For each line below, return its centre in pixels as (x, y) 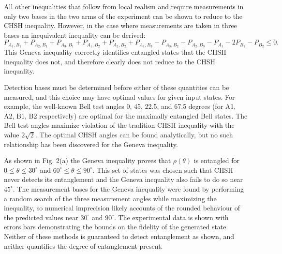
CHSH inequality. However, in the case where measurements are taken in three (120, 25)
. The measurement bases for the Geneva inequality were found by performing (128, 188)
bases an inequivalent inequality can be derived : (75, 35)
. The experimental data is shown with (171, 217)
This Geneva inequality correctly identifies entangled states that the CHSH (115, 52)
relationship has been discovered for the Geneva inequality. (91, 144)
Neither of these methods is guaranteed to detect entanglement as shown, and (119, 236)
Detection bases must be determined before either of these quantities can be (117, 87)
